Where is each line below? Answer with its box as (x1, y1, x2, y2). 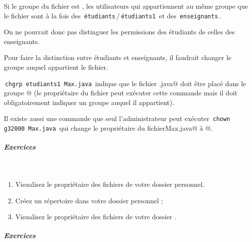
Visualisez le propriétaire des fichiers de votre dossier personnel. (15, 179, 205, 189)
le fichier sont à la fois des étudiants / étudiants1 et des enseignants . (4, 10, 221, 20)
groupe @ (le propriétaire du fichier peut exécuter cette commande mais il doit (4, 88, 237, 98)
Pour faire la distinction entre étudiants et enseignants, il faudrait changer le (4, 52, 232, 62)
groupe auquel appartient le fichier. (4, 62, 108, 72)
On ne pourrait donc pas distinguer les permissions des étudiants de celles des (4, 27, 235, 37)
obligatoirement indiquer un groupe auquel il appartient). (4, 97, 174, 107)
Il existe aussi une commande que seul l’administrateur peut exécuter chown (4, 113, 230, 123)
